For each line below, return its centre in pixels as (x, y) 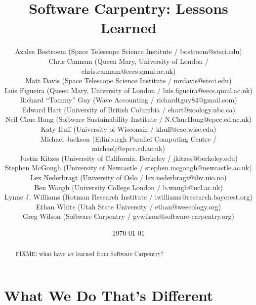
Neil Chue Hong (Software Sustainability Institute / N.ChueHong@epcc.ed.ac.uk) (128, 119)
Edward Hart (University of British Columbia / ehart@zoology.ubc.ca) (128, 109)
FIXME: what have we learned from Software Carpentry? (89, 254)
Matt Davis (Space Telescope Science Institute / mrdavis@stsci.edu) (128, 80)
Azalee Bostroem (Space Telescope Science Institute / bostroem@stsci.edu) (128, 51)
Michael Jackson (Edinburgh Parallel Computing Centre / (128, 138)
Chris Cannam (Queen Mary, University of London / (128, 61)
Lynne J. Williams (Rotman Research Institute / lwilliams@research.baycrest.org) (128, 197)
